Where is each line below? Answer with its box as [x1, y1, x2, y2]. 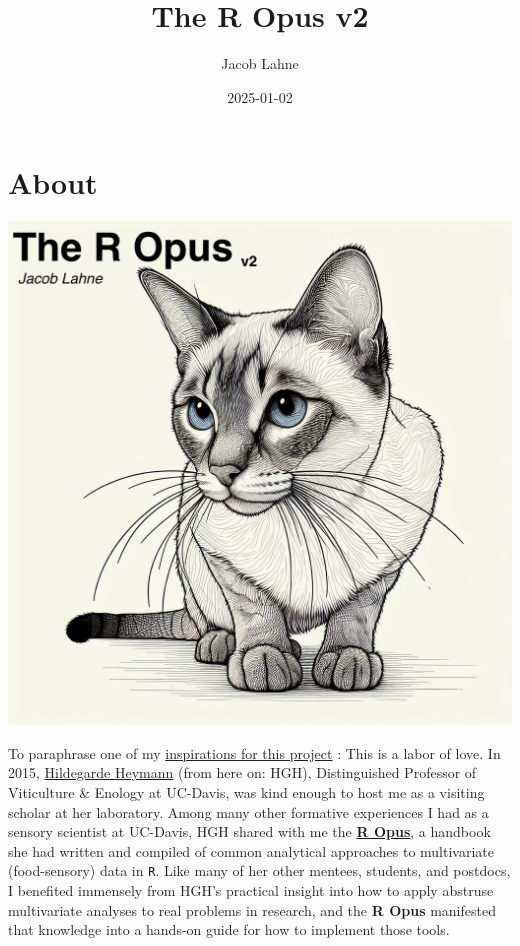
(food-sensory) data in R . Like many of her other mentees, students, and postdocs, [8, 860, 511, 881]
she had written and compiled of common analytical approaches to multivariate [8, 840, 494, 861]
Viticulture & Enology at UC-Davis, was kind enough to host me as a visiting [8, 782, 485, 803]
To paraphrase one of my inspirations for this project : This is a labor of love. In [8, 742, 501, 763]
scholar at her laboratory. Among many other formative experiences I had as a [8, 801, 489, 822]
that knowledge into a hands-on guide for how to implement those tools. [8, 919, 450, 940]
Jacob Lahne [221, 53, 299, 74]
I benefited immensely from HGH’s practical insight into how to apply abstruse [8, 880, 494, 901]
